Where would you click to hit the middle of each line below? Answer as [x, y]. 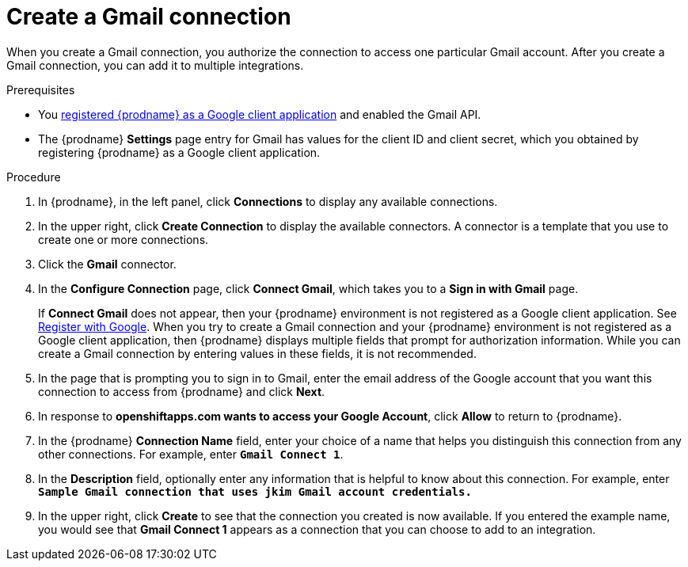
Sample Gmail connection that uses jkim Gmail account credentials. [255, 491]
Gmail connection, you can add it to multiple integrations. [155, 65]
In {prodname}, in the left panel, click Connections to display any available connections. [268, 201]
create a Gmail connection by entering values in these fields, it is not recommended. [257, 353]
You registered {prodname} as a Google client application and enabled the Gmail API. [260, 114]
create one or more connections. [124, 239]
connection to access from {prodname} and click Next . [182, 391]
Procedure [34, 177]
